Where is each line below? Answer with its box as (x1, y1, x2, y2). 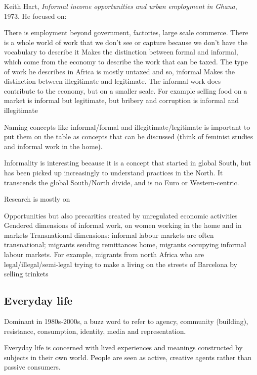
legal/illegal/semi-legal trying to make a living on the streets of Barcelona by (4, 259, 237, 269)
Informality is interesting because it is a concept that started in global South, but (4, 158, 251, 168)
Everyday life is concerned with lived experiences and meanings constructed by (4, 342, 243, 353)
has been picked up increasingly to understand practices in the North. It (4, 167, 223, 177)
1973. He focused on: (4, 10, 67, 21)
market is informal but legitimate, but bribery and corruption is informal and (4, 95, 239, 106)
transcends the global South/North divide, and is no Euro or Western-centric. (4, 177, 239, 187)
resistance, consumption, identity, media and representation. (4, 325, 186, 336)
